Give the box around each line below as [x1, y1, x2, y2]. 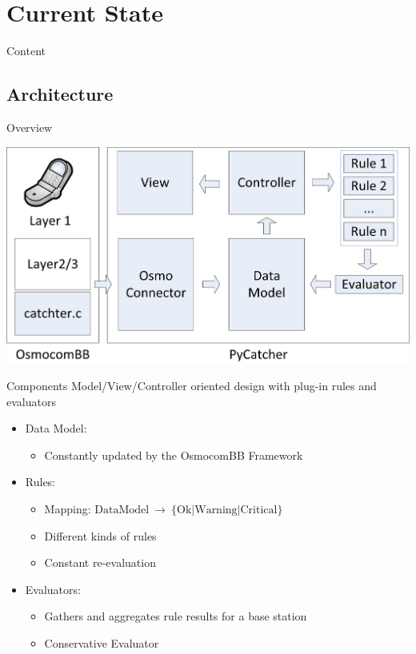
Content [6, 42, 46, 59]
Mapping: [44, 500, 91, 517]
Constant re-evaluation [44, 554, 156, 571]
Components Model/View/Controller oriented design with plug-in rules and [6, 377, 377, 394]
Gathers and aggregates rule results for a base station [44, 608, 307, 624]
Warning [194, 504, 238, 516]
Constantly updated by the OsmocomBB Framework [44, 446, 303, 463]
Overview [6, 118, 53, 135]
